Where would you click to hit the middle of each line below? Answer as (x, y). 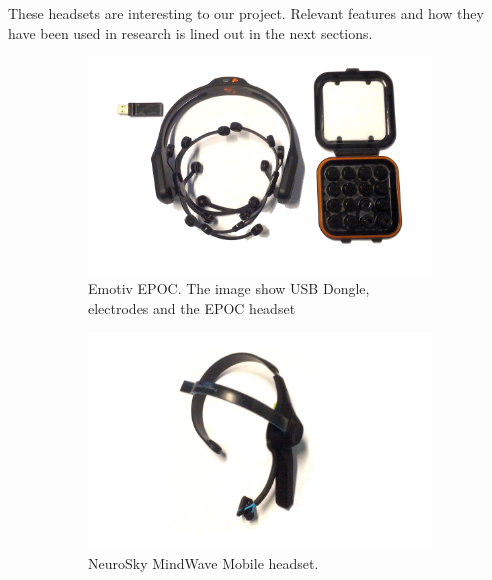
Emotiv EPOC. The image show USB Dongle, (229, 288)
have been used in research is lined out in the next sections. (190, 32)
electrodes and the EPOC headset (192, 307)
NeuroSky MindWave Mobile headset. (203, 563)
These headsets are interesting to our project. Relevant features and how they (246, 13)
